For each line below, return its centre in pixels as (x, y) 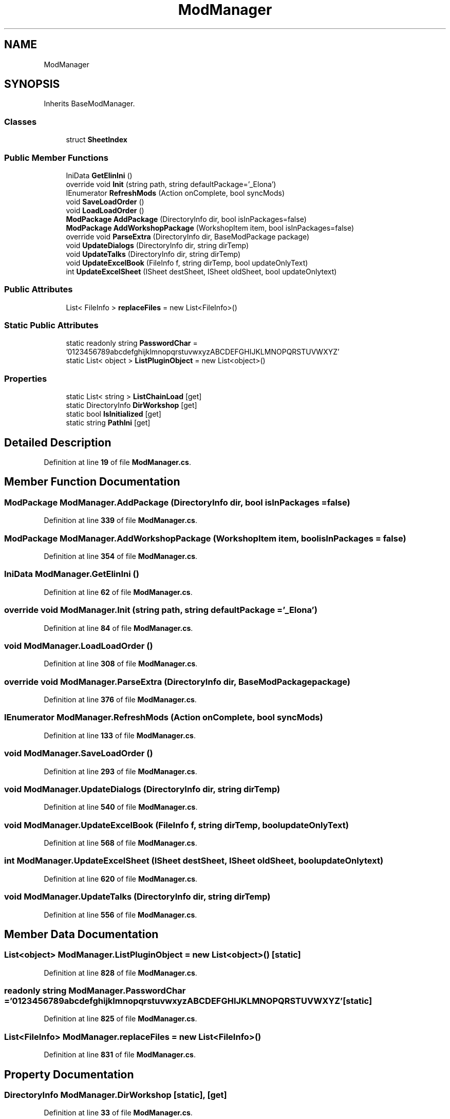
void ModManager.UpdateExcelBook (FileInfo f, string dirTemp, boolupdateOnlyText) (176, 825)
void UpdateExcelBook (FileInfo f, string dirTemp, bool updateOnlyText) (187, 263)
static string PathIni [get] (108, 423)
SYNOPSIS (32, 84)
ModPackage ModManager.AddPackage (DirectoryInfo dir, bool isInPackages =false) (177, 502)
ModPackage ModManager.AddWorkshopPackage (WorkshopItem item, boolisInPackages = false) (205, 538)
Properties (26, 378)
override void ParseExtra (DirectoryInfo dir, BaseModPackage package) (188, 236)
